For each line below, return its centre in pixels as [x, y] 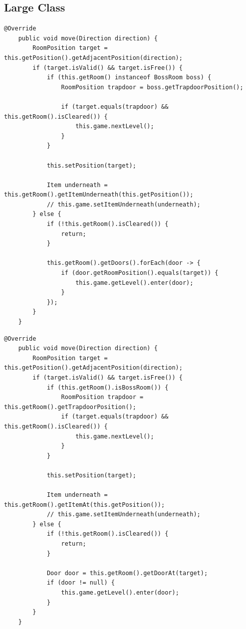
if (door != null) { [81, 583]
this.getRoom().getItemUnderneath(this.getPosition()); [99, 195]
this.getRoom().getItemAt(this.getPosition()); [85, 505]
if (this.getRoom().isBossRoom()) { [108, 387]
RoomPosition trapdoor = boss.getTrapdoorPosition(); [152, 87]
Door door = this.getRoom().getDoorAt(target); [127, 573]
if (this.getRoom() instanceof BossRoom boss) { [129, 78]
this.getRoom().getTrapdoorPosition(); [70, 407]
